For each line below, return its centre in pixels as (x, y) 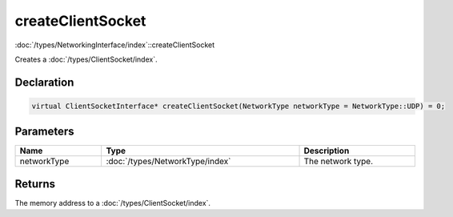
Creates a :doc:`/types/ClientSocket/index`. (86, 59)
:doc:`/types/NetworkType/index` (168, 162)
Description (327, 151)
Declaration (44, 82)
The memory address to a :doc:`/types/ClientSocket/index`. (113, 203)
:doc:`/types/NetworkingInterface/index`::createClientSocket (115, 45)
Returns (35, 184)
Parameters (44, 132)
